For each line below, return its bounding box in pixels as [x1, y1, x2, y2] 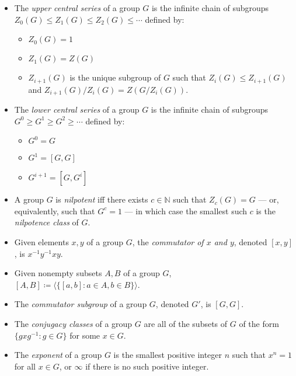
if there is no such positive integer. [85, 360, 209, 372]
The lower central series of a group [14, 103, 140, 116]
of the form [239, 318, 279, 330]
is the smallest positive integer [113, 349, 222, 361]
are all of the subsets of [144, 318, 228, 330]
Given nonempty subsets [14, 267, 102, 279]
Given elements [14, 236, 69, 248]
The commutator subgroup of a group [14, 298, 147, 310]
